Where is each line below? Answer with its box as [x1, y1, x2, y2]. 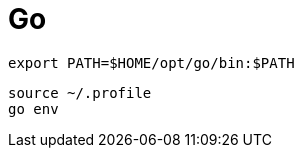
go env [8, 100, 59, 117]
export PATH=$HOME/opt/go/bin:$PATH [8, 54, 295, 71]
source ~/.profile [8, 84, 152, 101]
